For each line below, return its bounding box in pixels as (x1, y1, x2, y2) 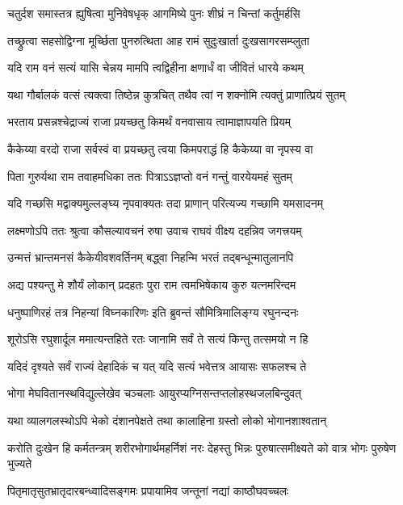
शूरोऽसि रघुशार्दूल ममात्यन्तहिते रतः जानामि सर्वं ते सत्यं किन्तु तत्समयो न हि (7, 330, 309, 347)
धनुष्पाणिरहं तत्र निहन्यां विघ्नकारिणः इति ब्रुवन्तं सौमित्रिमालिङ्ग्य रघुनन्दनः (7, 303, 299, 320)
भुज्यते (7, 455, 32, 472)
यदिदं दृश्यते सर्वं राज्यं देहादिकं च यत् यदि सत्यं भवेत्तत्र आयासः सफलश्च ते (7, 357, 307, 374)
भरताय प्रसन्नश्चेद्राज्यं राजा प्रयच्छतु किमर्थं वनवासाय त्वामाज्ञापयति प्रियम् (7, 113, 291, 130)
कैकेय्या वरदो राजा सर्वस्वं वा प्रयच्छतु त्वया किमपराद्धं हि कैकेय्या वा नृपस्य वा (7, 140, 313, 157)
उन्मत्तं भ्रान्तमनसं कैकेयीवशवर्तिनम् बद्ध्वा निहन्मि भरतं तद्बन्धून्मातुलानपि (7, 249, 294, 266)
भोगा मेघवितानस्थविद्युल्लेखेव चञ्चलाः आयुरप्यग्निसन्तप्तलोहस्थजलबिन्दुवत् (7, 385, 301, 402)
